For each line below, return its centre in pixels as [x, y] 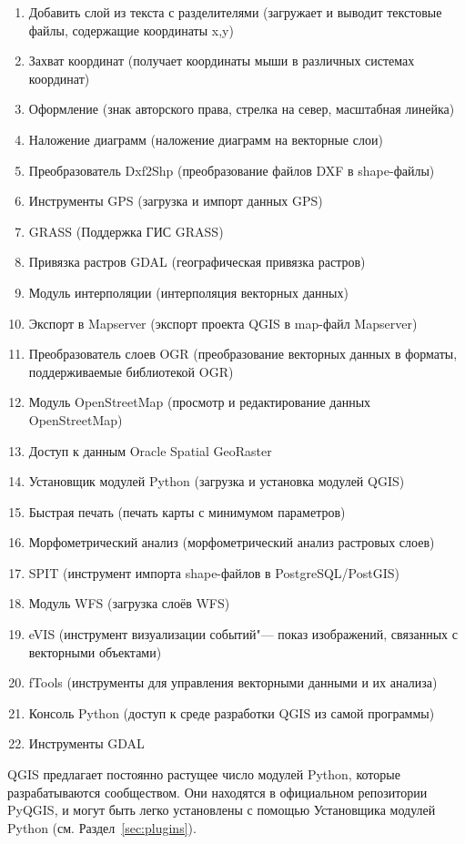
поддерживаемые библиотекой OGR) [131, 371]
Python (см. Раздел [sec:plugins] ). [102, 827]
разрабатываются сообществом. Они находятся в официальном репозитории [217, 792]
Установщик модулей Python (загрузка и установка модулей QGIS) [217, 481]
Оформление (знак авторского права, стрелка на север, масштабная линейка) [242, 109]
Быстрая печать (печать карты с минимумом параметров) [187, 511]
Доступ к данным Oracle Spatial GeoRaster [150, 450]
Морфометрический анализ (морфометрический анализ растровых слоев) [232, 542]
